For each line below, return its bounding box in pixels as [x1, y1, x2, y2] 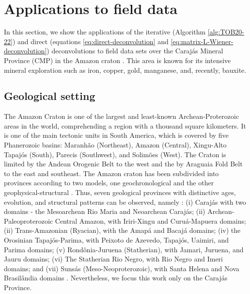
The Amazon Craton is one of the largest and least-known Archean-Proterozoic [4, 111, 239, 121]
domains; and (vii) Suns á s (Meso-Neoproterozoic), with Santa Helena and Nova [4, 263, 239, 273]
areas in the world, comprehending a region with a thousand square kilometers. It [4, 120, 246, 131]
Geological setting [4, 88, 95, 103]
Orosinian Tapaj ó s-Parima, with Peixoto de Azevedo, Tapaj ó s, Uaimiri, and [4, 235, 229, 245]
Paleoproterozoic [4, 215, 53, 226]
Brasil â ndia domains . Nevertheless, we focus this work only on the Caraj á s [4, 273, 228, 283]
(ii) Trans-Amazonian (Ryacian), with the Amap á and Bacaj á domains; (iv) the [4, 225, 241, 235]
